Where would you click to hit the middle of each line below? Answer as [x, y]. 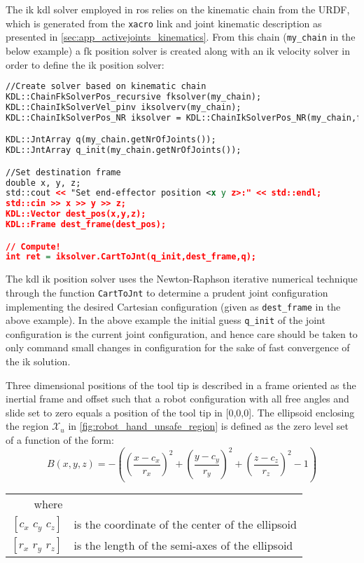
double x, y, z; [43, 183]
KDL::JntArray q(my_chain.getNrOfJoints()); [111, 140]
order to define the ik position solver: [85, 64]
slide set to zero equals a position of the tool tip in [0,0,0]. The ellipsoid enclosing [180, 412]
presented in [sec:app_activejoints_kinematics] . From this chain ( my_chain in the [181, 37]
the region [27, 426]
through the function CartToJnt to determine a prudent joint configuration [167, 292]
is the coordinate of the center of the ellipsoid [185, 524]
